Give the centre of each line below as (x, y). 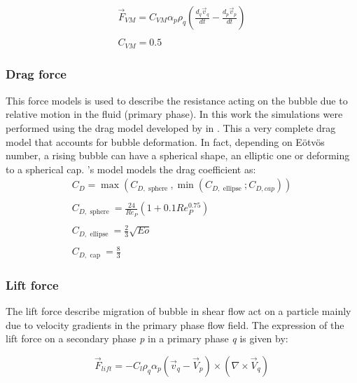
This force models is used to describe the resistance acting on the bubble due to (177, 100)
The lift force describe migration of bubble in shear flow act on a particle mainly (178, 310)
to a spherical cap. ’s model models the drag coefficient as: (131, 169)
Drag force (36, 74)
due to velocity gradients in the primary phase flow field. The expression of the (175, 324)
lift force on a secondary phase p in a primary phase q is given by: (147, 338)
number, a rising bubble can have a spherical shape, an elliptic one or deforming (178, 155)
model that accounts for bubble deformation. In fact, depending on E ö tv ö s (165, 141)
